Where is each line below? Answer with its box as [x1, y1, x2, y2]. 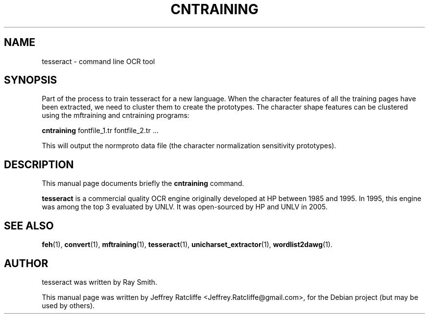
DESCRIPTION [4, 158, 74, 171]
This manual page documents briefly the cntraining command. [42, 179, 244, 188]
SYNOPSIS [4, 74, 57, 87]
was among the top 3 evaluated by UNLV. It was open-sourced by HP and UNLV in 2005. [42, 203, 328, 211]
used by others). [42, 301, 95, 310]
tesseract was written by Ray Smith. [42, 277, 157, 286]
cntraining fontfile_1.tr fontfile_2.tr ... [42, 126, 159, 135]
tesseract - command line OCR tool [42, 57, 155, 66]
